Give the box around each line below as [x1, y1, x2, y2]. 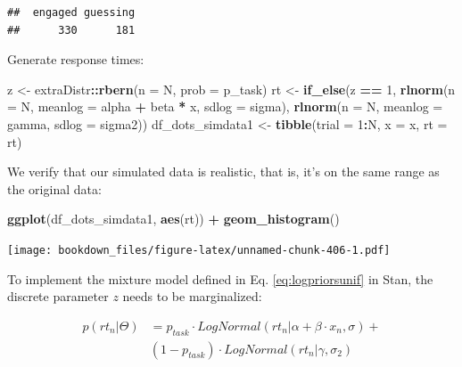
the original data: [7, 179, 102, 198]
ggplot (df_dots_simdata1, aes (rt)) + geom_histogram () [7, 209, 340, 228]
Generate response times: [7, 50, 144, 69]
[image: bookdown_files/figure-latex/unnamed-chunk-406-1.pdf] [7, 243, 391, 257]
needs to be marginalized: [122, 287, 262, 306]
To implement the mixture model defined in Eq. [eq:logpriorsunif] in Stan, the [7, 269, 433, 288]
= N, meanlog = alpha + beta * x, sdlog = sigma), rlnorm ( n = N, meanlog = [7, 97, 443, 116]
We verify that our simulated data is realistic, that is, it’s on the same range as [7, 162, 440, 181]
